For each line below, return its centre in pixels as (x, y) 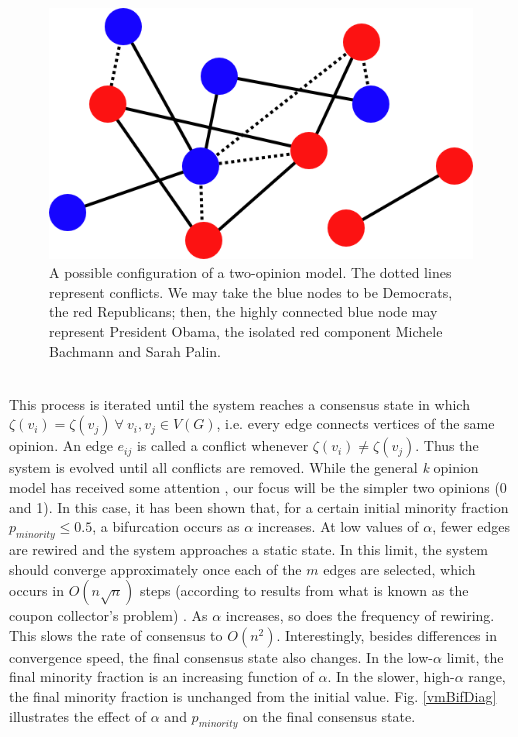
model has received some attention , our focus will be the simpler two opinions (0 (258, 487)
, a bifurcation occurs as (166, 526)
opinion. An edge (61, 445)
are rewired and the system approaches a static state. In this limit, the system (249, 549)
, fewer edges (471, 526)
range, (487, 676)
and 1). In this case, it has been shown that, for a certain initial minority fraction (259, 506)
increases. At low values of (338, 526)
